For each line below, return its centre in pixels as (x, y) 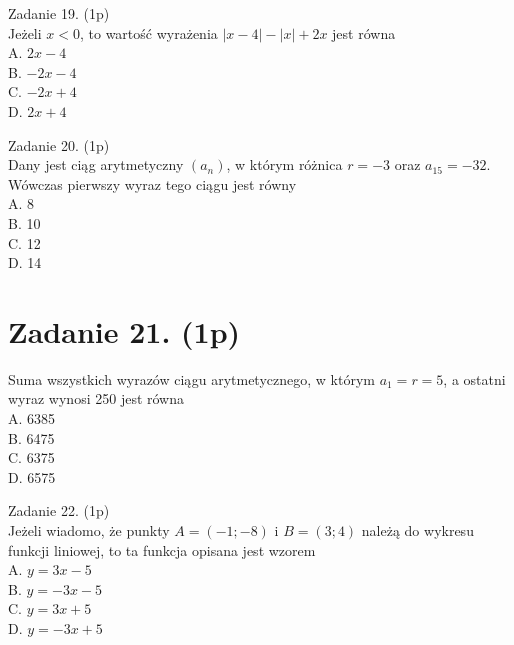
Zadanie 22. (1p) (59, 510)
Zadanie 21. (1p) (124, 330)
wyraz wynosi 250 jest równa (96, 398)
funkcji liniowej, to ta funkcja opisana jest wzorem (162, 549)
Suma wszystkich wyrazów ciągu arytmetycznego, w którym (191, 378)
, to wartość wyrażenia (148, 32)
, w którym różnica (284, 164)
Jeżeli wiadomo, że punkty (89, 530)
